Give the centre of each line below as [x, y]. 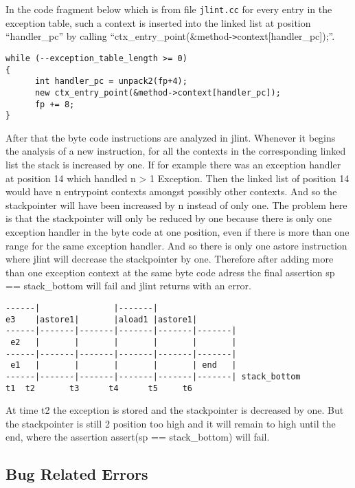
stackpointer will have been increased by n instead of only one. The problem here [176, 204]
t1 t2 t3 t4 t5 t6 [99, 388]
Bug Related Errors [77, 474]
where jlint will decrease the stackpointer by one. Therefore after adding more [170, 259]
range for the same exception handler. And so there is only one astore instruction [176, 245]
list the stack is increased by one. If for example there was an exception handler [173, 165]
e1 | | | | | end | [124, 365]
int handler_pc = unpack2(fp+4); [111, 81]
